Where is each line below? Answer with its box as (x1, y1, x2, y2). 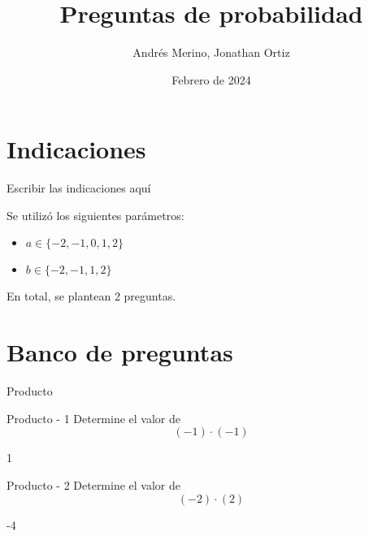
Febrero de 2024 (171, 71, 251, 88)
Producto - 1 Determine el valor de (7, 409, 181, 426)
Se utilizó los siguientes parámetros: (7, 206, 184, 223)
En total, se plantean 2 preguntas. (7, 287, 176, 305)
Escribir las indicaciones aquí (7, 179, 151, 197)
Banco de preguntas (7, 335, 233, 369)
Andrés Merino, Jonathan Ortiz (132, 44, 290, 61)
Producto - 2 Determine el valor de (7, 476, 181, 493)
